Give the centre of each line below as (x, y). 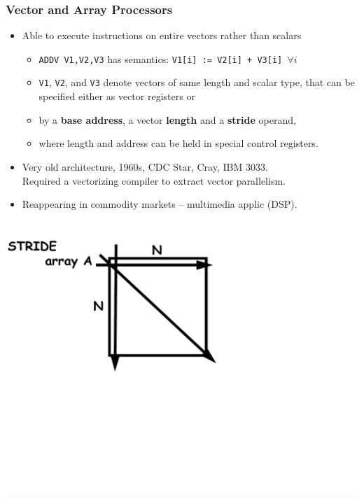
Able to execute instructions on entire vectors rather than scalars (162, 35)
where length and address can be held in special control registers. (178, 143)
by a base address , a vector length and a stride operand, (167, 119)
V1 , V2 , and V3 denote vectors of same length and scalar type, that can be (197, 82)
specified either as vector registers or (117, 96)
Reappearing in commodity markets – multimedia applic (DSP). (160, 204)
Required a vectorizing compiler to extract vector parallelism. (154, 180)
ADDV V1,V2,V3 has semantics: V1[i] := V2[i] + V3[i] (161, 58)
